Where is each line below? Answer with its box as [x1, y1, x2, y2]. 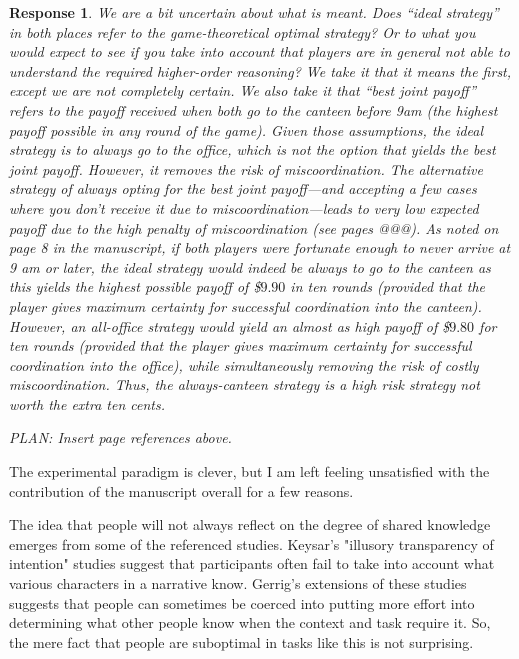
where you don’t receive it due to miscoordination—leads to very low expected [9, 197, 479, 218]
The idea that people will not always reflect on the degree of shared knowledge [9, 514, 491, 535]
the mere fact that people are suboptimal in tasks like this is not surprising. [9, 631, 474, 652]
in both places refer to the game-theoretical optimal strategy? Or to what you [9, 21, 476, 42]
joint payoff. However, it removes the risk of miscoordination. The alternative [9, 158, 483, 179]
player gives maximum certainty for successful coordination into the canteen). [9, 295, 482, 316]
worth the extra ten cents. [9, 393, 166, 414]
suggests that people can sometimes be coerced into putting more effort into [9, 592, 475, 613]
